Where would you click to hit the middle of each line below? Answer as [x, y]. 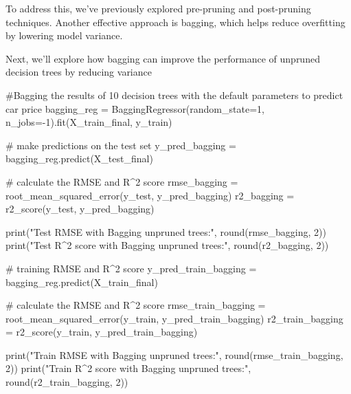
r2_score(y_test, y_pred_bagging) [80, 209]
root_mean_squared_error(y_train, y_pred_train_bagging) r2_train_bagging [174, 318]
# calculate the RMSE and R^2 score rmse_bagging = [122, 181]
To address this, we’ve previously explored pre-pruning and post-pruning [158, 8]
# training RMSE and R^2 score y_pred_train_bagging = [131, 268]
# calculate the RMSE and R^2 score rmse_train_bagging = [136, 305]
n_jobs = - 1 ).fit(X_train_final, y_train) [89, 122]
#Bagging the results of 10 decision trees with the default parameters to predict [174, 95]
